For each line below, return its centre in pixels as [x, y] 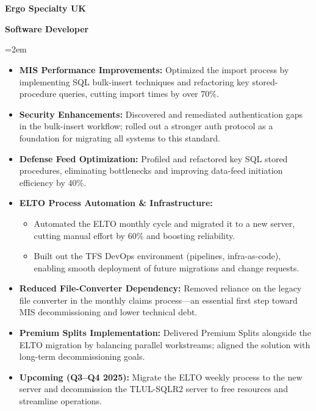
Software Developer [47, 28]
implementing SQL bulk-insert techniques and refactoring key [134, 81]
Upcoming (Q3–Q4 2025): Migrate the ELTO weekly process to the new [161, 377]
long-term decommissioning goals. [82, 356]
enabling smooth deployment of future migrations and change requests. [167, 267]
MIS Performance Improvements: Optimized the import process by [154, 69]
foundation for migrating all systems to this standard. [120, 138]
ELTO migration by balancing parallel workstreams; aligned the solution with [165, 344]
